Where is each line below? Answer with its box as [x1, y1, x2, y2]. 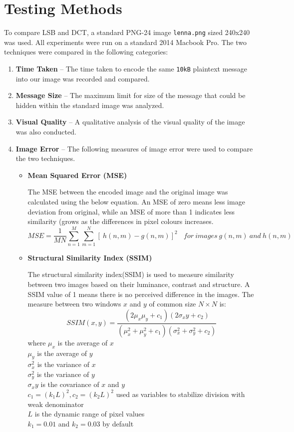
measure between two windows [27, 298, 121, 309]
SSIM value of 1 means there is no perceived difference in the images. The [27, 288, 254, 299]
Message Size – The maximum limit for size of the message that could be [15, 90, 246, 100]
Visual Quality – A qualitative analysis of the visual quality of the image [15, 116, 245, 127]
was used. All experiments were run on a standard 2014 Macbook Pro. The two [4, 36, 247, 47]
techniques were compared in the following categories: [4, 46, 168, 57]
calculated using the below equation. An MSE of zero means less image [27, 196, 245, 206]
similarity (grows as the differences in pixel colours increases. [27, 216, 214, 226]
